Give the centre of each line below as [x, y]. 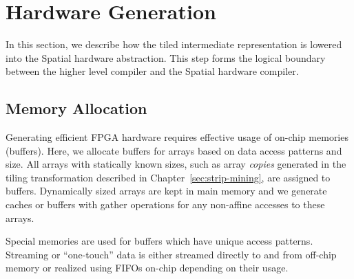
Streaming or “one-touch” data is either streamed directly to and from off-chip [171, 254]
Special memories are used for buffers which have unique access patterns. [159, 241]
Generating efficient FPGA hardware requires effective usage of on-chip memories [177, 137]
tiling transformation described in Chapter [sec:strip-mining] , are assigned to [168, 177]
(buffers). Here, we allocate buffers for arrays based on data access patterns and [174, 150]
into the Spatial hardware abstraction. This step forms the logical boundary [166, 57]
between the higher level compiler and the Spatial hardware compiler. [152, 71]
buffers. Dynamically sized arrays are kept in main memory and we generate [166, 191]
